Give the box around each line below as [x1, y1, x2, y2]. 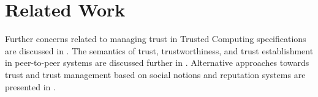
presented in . [5, 80, 56, 93]
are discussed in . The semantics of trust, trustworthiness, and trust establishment [5, 44, 314, 57]
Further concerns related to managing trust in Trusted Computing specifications [5, 32, 306, 45]
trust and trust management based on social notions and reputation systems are [5, 68, 306, 81]
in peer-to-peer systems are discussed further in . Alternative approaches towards [5, 56, 309, 69]
